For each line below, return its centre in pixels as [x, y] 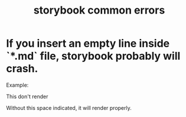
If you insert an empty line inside [88, 43]
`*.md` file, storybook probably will [93, 56]
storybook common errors [99, 10]
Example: [17, 85]
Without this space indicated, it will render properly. [69, 108]
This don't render [27, 96]
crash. [22, 69]
